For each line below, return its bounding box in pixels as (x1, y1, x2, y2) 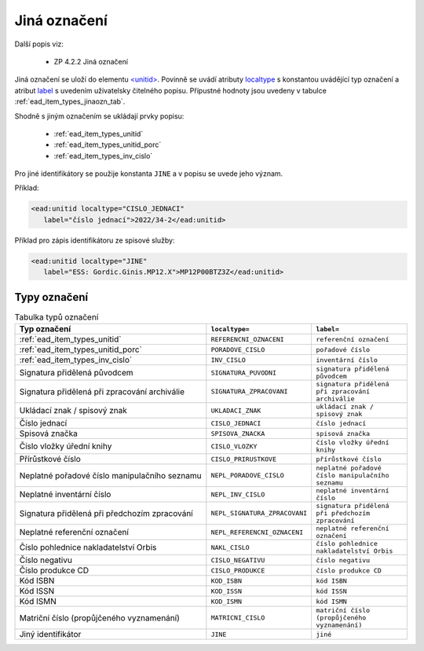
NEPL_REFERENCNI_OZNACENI (210, 528, 304, 536)
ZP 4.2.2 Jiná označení (53, 57, 129, 66)
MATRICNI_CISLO (210, 613, 265, 622)
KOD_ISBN (210, 576, 243, 585)
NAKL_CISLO (210, 543, 250, 551)
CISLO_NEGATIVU (210, 556, 265, 565)
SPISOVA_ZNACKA (210, 429, 265, 437)
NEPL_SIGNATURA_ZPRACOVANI (210, 509, 308, 518)
